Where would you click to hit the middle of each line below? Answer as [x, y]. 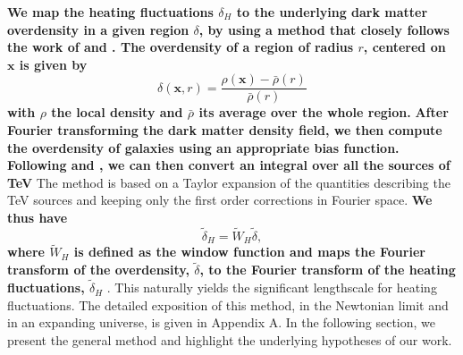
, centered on [404, 47]
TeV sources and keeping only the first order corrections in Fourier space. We [220, 200]
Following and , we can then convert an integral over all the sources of [229, 165]
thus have [38, 217]
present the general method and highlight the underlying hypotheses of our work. [230, 339]
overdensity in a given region [98, 29]
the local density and [117, 112]
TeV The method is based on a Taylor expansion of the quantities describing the [229, 182]
